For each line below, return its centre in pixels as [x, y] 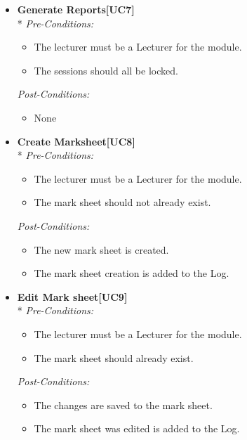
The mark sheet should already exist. [114, 357]
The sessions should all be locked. [106, 70]
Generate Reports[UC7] [76, 9]
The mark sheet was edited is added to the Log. [137, 428]
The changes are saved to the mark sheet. [123, 405]
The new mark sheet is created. [101, 249]
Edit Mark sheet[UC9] [72, 296]
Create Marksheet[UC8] [76, 141]
